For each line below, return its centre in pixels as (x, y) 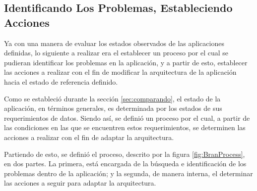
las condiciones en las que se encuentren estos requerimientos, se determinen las (125, 127)
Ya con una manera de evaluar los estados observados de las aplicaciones (114, 43)
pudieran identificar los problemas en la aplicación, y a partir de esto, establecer (126, 62)
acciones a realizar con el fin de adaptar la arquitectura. (89, 137)
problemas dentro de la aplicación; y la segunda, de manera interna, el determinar (128, 173)
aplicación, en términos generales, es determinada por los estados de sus (113, 108)
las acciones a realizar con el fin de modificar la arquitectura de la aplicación (120, 72)
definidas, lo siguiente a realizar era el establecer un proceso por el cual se (116, 53)
